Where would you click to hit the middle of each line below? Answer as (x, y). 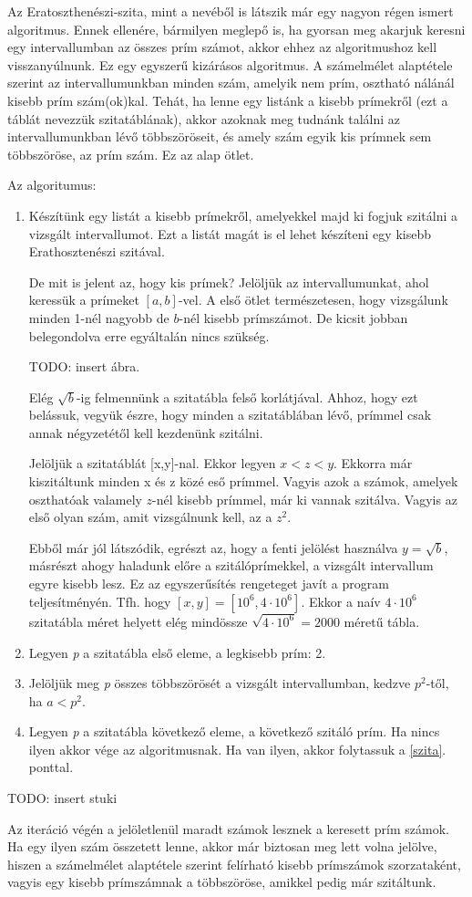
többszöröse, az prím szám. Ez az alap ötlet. (131, 154)
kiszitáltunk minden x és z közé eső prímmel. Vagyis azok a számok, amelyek (243, 481)
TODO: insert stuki (62, 798)
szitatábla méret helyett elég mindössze (138, 621)
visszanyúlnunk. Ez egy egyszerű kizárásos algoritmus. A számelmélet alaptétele (230, 64)
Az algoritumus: (52, 185)
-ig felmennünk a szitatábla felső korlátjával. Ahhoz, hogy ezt (247, 396)
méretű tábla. (382, 621)
